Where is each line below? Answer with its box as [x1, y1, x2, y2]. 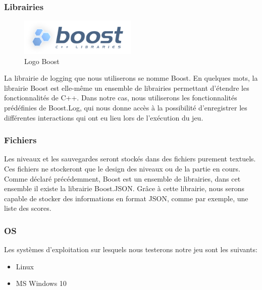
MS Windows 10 [16, 278, 67, 288]
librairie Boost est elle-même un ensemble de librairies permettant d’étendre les [4, 82, 249, 93]
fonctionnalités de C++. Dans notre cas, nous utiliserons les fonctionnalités [4, 92, 237, 103]
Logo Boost [24, 55, 60, 66]
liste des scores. [4, 203, 51, 213]
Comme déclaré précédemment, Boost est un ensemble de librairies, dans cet [4, 173, 241, 184]
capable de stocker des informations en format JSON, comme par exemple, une [4, 193, 248, 203]
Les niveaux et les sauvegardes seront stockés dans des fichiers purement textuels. [4, 153, 256, 164]
